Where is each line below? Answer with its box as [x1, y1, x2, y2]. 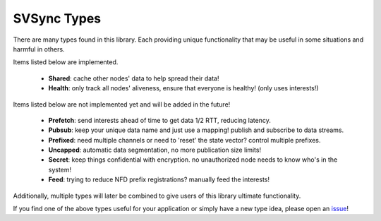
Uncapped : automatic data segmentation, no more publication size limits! [48, 145, 261, 155]
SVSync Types [13, 11, 102, 26]
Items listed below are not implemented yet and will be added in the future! [13, 100, 231, 109]
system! [48, 165, 72, 174]
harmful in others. [13, 44, 65, 53]
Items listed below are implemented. [13, 58, 119, 66]
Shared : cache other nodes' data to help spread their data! [48, 74, 219, 83]
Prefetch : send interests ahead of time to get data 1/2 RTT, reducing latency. [48, 116, 272, 124]
